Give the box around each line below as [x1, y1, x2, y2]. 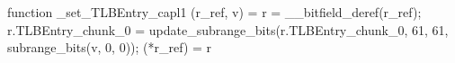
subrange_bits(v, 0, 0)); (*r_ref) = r [7, 38, 212, 57]
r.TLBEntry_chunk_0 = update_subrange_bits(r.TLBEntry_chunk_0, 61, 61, [7, 20, 449, 39]
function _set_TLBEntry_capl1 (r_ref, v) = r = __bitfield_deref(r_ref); [7, 3, 422, 21]
